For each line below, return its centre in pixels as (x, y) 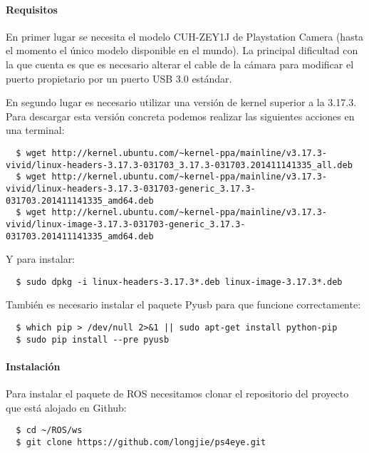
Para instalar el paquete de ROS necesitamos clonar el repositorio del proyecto (177, 394)
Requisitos (32, 9)
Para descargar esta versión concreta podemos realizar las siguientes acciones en (180, 116)
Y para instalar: (41, 259)
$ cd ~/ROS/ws (49, 431)
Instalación (33, 366)
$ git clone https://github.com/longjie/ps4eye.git (141, 442)
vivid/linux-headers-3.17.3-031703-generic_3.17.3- (131, 188)
